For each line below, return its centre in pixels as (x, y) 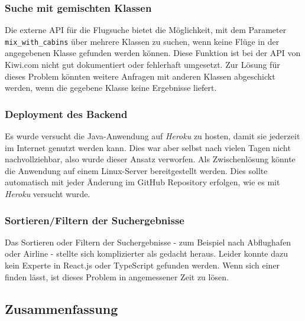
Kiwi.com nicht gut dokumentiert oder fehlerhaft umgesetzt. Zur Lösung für (142, 65)
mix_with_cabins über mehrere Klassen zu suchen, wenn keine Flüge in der (142, 41)
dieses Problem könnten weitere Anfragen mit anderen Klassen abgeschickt (140, 76)
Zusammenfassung (61, 308)
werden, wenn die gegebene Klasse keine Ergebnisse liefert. (111, 88)
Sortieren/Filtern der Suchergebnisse (95, 220)
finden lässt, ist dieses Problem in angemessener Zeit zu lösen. (117, 276)
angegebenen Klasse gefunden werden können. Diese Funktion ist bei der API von (153, 53)
